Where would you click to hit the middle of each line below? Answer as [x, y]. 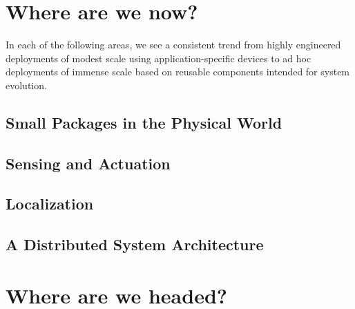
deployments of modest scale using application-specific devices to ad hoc [159, 58]
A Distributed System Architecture [135, 244]
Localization [50, 204]
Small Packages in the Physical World [144, 122]
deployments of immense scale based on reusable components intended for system [178, 72]
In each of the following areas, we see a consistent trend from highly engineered [173, 45]
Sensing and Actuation [88, 163]
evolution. [26, 85]
